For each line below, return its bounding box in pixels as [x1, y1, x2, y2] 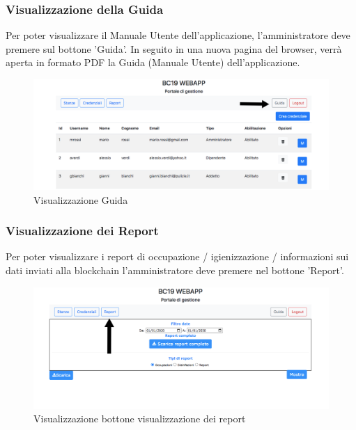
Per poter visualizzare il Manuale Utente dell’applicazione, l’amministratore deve [6, 28, 350, 42]
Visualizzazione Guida [33, 192, 128, 207]
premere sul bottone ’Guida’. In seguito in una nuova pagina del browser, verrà [6, 41, 342, 56]
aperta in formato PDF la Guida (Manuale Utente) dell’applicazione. [6, 55, 300, 70]
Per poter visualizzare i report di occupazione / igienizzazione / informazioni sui [6, 249, 349, 264]
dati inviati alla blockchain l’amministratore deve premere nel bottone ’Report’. [6, 263, 344, 277]
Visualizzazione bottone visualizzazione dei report [33, 411, 246, 426]
